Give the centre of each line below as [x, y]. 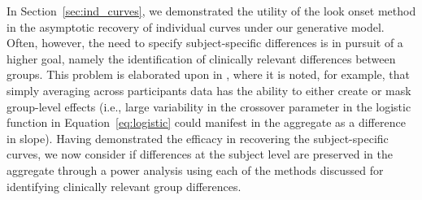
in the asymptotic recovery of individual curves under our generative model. [196, 26]
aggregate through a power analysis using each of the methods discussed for [195, 170]
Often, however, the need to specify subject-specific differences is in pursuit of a [205, 43]
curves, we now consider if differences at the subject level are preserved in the [200, 154]
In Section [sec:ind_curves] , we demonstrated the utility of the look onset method [211, 11]
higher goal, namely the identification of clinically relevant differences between [201, 58]
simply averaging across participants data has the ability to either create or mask [209, 90]
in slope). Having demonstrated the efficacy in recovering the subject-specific [198, 138]
